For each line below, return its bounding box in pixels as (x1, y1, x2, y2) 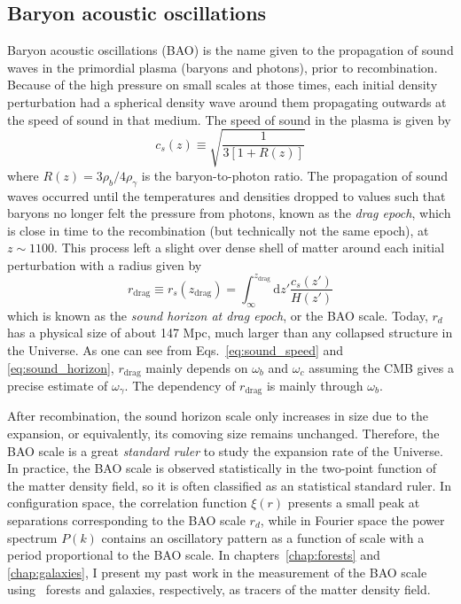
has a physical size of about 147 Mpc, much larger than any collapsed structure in (7, 323, 453, 342)
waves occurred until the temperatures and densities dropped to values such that (7, 186, 446, 205)
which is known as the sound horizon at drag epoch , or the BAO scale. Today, (7, 306, 428, 324)
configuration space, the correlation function (7, 493, 247, 512)
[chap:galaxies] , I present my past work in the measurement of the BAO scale (7, 562, 427, 581)
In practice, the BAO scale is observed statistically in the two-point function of (7, 459, 437, 477)
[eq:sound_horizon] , (7, 358, 114, 376)
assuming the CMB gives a (309, 358, 454, 376)
